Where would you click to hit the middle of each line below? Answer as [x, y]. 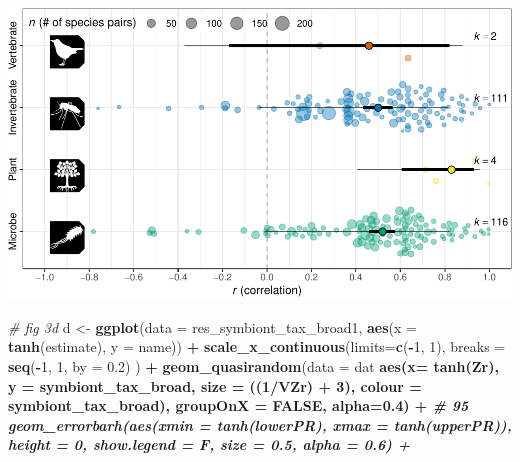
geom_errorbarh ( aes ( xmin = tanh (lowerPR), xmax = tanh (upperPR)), [260, 424]
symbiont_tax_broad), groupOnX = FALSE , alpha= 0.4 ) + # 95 [238, 405]
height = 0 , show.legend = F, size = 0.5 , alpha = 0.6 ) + [209, 444]
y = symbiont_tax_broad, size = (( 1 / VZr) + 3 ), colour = [215, 385]
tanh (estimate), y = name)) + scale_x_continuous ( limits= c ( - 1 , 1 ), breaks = [257, 346]
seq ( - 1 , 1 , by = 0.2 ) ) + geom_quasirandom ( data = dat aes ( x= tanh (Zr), [253, 366]
